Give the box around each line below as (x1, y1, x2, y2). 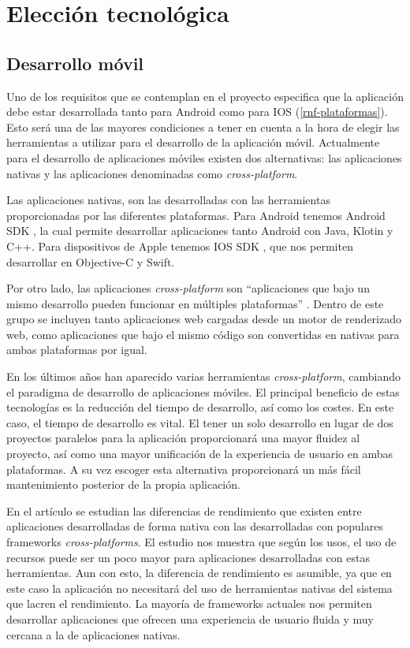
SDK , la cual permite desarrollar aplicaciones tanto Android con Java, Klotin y (6, 222, 393, 239)
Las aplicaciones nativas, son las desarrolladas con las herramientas (6, 192, 330, 208)
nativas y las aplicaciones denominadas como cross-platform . (6, 165, 298, 181)
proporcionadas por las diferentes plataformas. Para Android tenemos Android (6, 207, 386, 223)
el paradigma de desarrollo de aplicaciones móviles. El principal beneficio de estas (6, 383, 400, 400)
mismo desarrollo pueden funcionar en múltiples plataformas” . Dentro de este (6, 295, 384, 311)
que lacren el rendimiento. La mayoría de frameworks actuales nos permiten (6, 595, 372, 612)
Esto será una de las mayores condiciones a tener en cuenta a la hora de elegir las (6, 118, 400, 135)
